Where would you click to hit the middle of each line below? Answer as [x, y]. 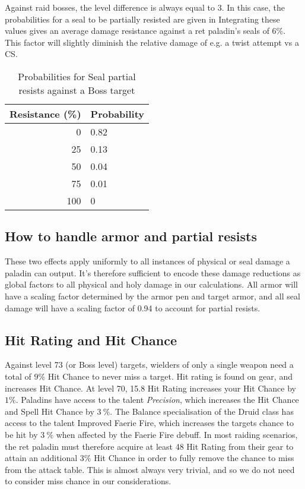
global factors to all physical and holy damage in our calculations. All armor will [151, 284]
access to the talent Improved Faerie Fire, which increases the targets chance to [149, 423]
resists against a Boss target [77, 90]
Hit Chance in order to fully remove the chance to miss [194, 458]
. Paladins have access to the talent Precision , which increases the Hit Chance [157, 400]
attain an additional [41, 458]
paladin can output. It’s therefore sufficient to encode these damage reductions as [153, 272]
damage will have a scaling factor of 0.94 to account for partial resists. [133, 307]
